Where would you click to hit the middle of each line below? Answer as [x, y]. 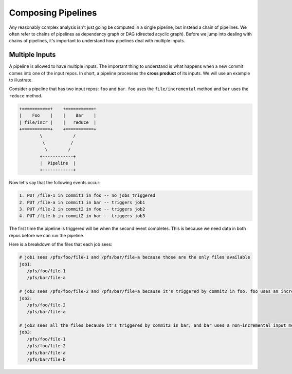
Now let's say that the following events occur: [55, 183]
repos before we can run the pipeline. [47, 235]
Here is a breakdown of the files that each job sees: [61, 244]
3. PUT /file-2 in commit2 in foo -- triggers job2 [82, 209]
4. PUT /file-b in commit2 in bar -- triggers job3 [82, 216]
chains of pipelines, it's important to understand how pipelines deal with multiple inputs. [97, 41]
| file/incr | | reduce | [58, 122]
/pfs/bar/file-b [46, 360]
